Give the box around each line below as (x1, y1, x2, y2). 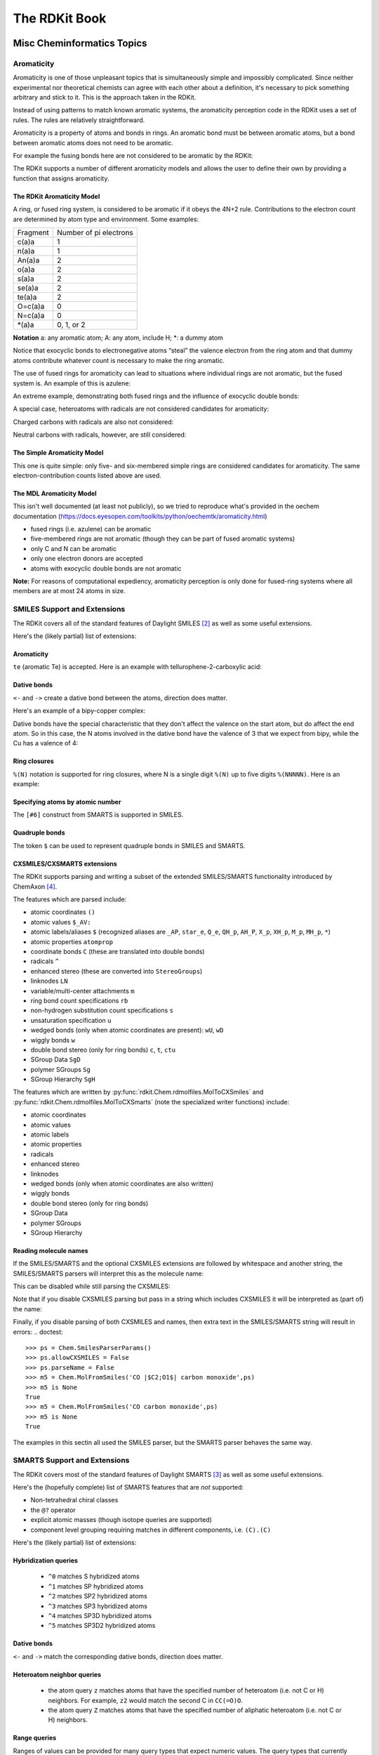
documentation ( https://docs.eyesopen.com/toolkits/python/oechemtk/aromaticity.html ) (13, 512, 267, 520)
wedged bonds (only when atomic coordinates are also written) (30, 1179, 214, 1188)
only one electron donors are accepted (30, 555, 143, 563)
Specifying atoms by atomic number (13, 797, 121, 807)
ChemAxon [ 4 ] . (13, 882, 58, 891)
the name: (13, 1304, 42, 1313)
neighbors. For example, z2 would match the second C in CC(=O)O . (48, 1696, 244, 1704)
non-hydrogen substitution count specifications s (30, 1006, 173, 1014)
